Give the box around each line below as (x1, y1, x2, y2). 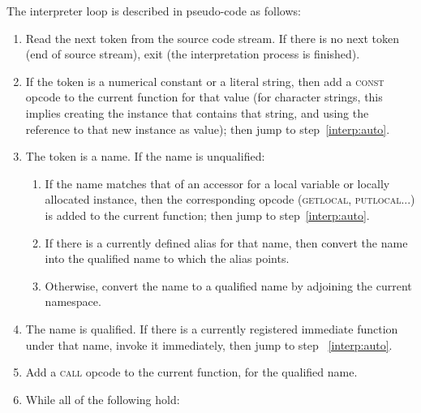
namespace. (45, 293, 101, 310)
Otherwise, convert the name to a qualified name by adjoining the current (45, 277, 412, 294)
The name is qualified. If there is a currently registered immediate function (25, 320, 398, 337)
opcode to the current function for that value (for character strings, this (25, 88, 383, 105)
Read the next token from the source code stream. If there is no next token (25, 29, 399, 46)
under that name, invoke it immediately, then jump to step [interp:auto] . (25, 336, 393, 353)
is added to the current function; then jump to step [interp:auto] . (45, 206, 370, 223)
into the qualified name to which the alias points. (45, 250, 290, 267)
